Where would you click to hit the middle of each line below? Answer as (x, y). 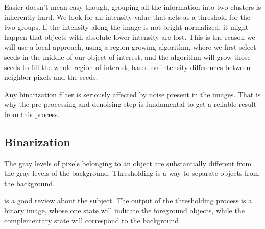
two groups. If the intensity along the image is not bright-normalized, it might (126, 27)
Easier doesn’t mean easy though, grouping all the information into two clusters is (133, 7)
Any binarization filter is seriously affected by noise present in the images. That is (132, 94)
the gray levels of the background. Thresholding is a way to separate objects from (132, 173)
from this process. (32, 114)
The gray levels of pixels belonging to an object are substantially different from (128, 163)
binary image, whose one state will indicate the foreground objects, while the (124, 210)
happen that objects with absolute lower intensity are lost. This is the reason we (130, 37)
